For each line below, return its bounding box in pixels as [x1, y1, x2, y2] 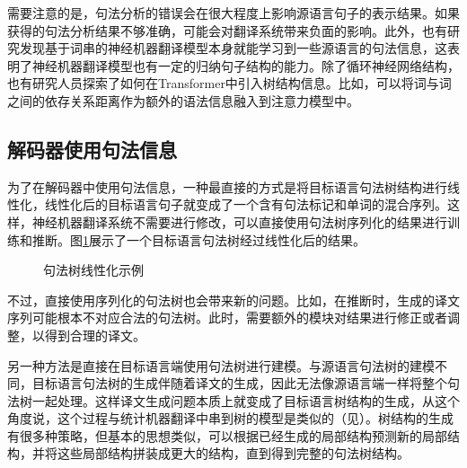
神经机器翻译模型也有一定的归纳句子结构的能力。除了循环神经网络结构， [31, 56, 460, 75]
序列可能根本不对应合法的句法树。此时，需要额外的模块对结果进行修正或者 [7, 308, 447, 327]
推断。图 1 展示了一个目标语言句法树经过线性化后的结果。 [31, 230, 366, 249]
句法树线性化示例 [43, 260, 144, 279]
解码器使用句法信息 [7, 135, 177, 163]
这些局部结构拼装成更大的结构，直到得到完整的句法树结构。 [57, 444, 410, 463]
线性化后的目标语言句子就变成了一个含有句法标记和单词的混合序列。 [44, 195, 447, 214]
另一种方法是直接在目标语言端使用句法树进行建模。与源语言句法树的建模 [7, 356, 435, 375]
